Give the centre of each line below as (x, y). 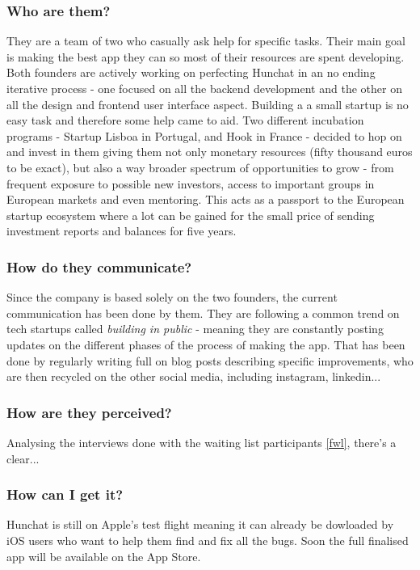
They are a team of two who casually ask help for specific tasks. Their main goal (206, 41)
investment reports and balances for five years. (122, 231)
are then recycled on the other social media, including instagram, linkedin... (194, 376)
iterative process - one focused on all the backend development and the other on (204, 88)
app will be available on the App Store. (104, 556)
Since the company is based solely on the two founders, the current (172, 297)
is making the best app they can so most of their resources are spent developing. (206, 56)
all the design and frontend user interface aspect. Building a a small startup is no (208, 104)
